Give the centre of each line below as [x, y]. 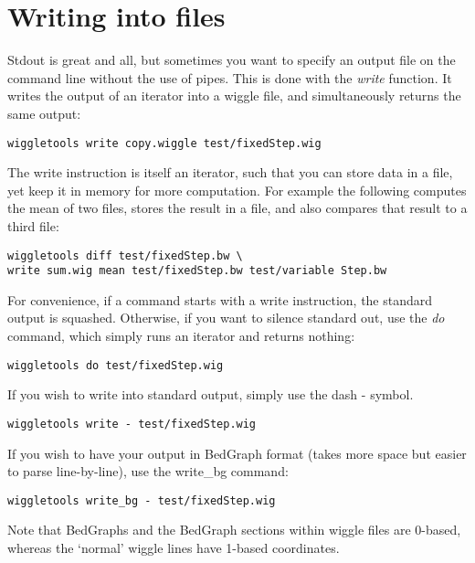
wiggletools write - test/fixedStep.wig [132, 424]
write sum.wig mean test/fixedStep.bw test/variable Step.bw [197, 271]
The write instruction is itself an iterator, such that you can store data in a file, [230, 172]
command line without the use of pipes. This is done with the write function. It [230, 77]
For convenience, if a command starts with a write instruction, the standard [220, 299]
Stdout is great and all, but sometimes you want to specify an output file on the [232, 60]
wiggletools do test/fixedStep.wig [116, 365]
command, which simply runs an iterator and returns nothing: [181, 336]
